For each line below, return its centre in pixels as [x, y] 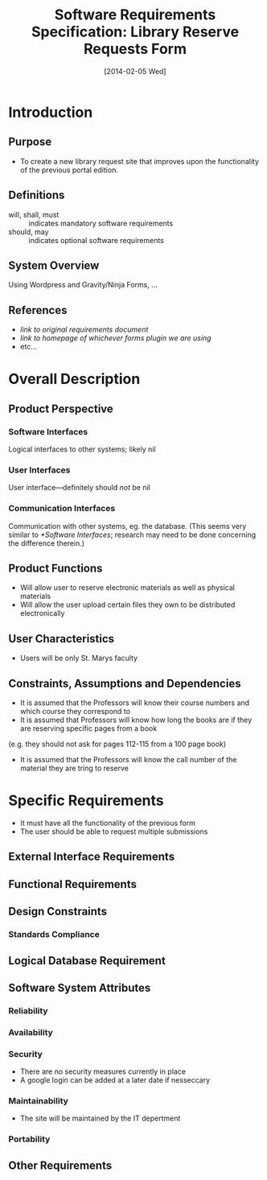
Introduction [51, 112]
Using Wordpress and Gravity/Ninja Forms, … [83, 285]
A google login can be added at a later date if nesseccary [115, 1080]
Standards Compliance [54, 935]
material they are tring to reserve [74, 768]
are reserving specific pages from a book [88, 728]
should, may [29, 232]
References [38, 310]
